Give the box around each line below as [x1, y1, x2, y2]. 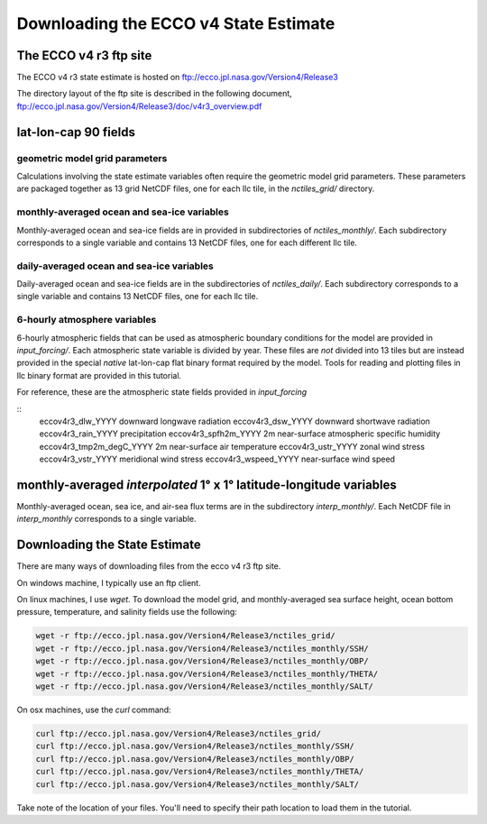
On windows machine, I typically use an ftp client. [16, 577, 202, 588]
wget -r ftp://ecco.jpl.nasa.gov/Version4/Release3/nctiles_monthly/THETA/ [35, 668, 379, 679]
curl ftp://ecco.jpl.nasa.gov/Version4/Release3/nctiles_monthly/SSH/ [35, 741, 355, 752]
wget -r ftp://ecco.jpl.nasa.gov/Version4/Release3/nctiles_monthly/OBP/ [35, 656, 369, 666]
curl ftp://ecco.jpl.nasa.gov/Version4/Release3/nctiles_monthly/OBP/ [35, 754, 355, 764]
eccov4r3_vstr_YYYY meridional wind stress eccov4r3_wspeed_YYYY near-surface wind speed [39, 453, 396, 464]
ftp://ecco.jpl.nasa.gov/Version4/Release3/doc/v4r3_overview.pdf [16, 100, 262, 112]
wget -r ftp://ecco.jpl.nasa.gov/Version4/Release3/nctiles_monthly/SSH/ [35, 643, 369, 654]
